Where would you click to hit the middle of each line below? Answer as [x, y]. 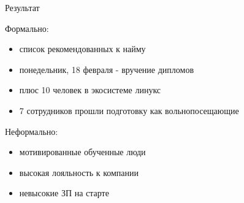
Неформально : [32, 131]
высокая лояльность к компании [79, 172]
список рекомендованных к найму [82, 49]
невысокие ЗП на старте [64, 193]
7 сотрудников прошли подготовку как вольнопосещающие [129, 110]
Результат [22, 7]
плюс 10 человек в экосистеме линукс [90, 90]
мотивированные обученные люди [82, 152]
